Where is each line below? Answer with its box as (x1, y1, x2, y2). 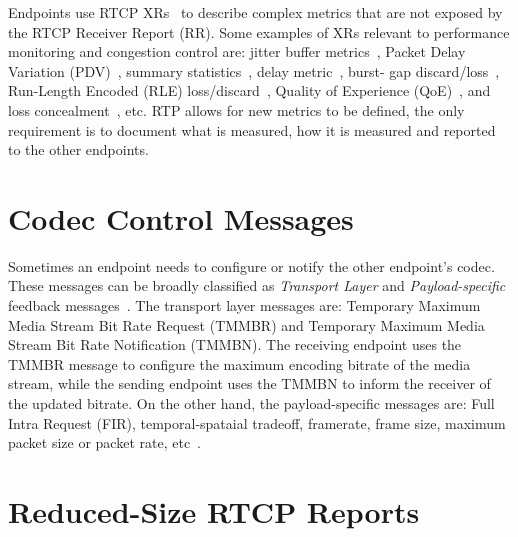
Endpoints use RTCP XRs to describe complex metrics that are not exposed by (8, 2, 503, 22)
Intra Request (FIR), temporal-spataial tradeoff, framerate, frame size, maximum (8, 412, 506, 433)
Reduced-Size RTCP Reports (8, 491, 420, 531)
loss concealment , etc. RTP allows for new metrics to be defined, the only (8, 99, 465, 120)
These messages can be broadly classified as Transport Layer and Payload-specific (8, 275, 506, 296)
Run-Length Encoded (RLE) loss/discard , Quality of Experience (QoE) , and (8, 80, 491, 101)
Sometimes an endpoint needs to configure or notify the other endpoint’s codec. (8, 255, 495, 276)
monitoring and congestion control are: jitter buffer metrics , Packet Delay (8, 41, 466, 62)
